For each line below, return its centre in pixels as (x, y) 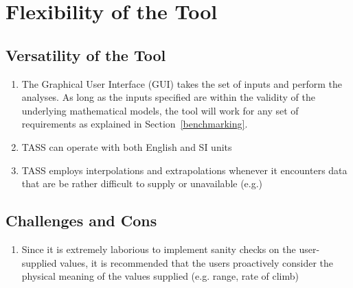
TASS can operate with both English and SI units (127, 146)
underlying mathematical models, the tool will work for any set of (160, 110)
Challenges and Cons (81, 220)
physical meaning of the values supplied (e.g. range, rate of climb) (160, 276)
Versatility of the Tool (86, 55)
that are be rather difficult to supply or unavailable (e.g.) (142, 183)
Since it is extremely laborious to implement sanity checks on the (159, 249)
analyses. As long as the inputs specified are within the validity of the (168, 97)
